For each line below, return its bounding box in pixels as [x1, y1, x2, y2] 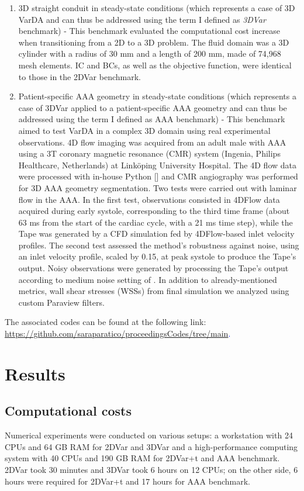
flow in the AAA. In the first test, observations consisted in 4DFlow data [18, 193, 280, 205]
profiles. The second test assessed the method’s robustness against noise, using [18, 238, 299, 251]
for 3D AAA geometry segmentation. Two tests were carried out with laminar [18, 181, 297, 193]
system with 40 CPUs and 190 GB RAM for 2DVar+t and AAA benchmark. [5, 452, 280, 464]
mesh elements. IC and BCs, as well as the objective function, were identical [18, 58, 292, 71]
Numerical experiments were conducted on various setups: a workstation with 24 [5, 429, 293, 441]
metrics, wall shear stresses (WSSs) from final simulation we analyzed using [18, 285, 289, 297]
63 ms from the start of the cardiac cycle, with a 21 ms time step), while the [18, 216, 293, 228]
